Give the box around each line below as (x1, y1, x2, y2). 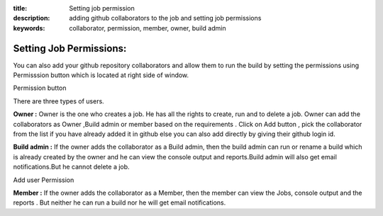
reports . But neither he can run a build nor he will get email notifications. (13, 198, 226, 207)
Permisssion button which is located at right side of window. (13, 71, 189, 79)
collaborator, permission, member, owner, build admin (69, 23, 226, 32)
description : (13, 14, 50, 23)
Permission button (13, 84, 67, 92)
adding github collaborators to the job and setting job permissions (69, 14, 262, 23)
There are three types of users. (13, 96, 104, 106)
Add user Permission (13, 176, 74, 184)
